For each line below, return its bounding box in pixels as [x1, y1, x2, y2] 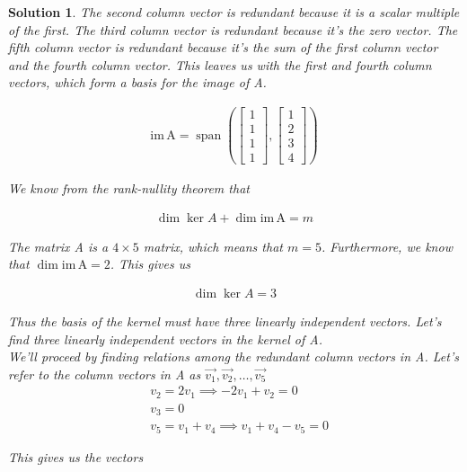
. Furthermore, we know [321, 236, 453, 255]
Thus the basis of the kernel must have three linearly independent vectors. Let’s [8, 312, 442, 331]
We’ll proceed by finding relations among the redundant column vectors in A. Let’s [8, 347, 459, 366]
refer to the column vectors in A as [8, 364, 201, 383]
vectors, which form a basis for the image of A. [8, 73, 267, 92]
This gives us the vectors [8, 447, 144, 466]
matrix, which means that [143, 236, 283, 255]
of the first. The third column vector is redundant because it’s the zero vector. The [8, 20, 458, 39]
